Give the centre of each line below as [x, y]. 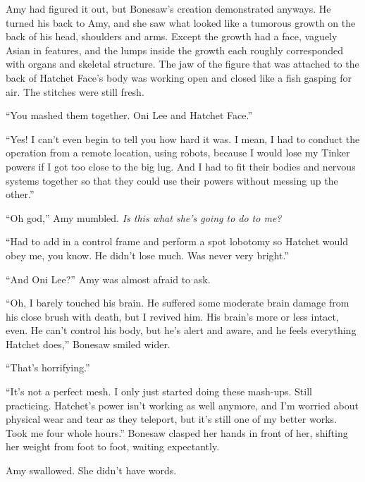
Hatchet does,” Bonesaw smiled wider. [88, 344]
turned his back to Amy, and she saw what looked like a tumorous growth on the [181, 22]
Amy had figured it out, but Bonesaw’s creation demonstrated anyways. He [168, 8]
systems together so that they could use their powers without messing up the [172, 180]
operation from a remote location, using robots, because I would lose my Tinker [178, 153]
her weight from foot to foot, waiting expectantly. [113, 446]
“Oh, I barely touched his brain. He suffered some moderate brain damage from [178, 303]
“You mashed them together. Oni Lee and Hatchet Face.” [129, 115]
